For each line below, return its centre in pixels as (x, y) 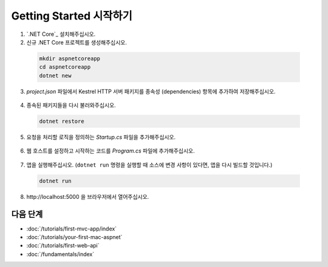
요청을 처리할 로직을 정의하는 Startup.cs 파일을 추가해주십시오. (101, 137)
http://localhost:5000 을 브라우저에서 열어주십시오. (88, 196)
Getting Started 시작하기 (72, 16)
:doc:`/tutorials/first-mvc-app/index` (72, 229)
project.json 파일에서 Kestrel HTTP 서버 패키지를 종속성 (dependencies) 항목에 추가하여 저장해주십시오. (151, 91)
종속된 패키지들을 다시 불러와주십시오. (71, 105)
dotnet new (55, 75)
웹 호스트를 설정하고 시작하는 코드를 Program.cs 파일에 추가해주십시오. (111, 151)
